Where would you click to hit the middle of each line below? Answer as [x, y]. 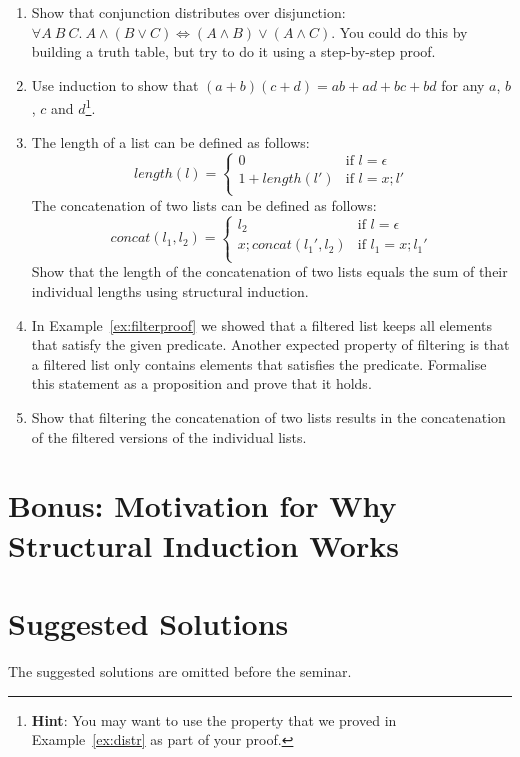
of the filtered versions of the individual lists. [169, 436]
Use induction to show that [115, 84]
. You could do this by [399, 31]
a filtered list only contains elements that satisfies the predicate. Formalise [259, 363]
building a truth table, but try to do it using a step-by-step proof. [233, 51]
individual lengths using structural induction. [170, 291]
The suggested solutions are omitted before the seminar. [180, 670]
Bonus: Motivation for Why [202, 505]
